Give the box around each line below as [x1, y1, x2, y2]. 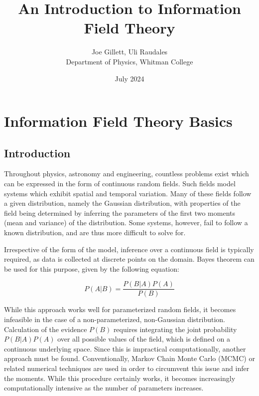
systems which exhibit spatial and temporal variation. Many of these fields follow [4, 188, 252, 198]
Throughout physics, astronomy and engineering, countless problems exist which [4, 168, 249, 179]
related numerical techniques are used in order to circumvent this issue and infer [4, 363, 250, 374]
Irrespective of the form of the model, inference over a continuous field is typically [4, 244, 254, 254]
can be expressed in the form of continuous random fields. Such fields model [4, 178, 236, 189]
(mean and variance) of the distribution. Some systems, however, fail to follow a [4, 217, 248, 228]
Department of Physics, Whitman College [66, 56, 193, 66]
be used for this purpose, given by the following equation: [4, 263, 179, 274]
